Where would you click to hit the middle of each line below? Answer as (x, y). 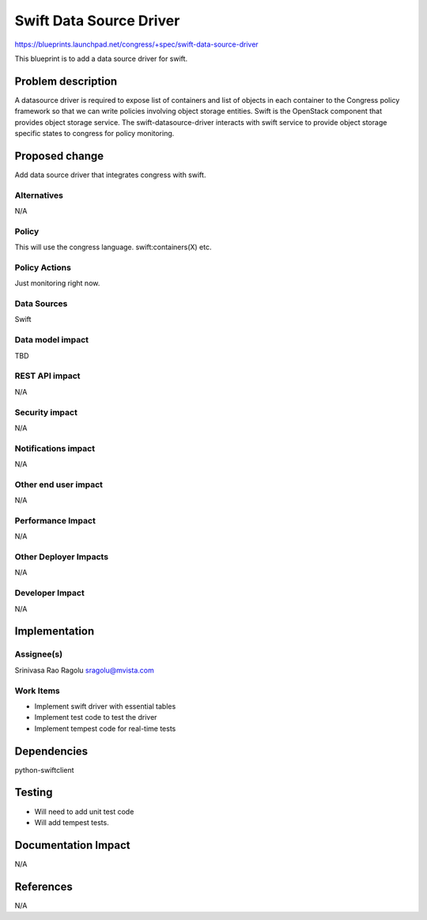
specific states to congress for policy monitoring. (94, 134)
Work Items (37, 691)
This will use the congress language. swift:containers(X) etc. (113, 247)
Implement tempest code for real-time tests (105, 729)
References (43, 886)
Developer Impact (49, 593)
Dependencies (51, 751)
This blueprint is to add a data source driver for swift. (101, 59)
